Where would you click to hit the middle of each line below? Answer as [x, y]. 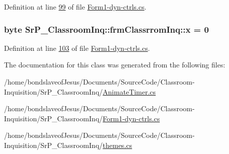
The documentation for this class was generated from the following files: [115, 65]
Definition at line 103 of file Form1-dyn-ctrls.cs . [77, 48]
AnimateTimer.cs [129, 91]
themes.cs [118, 145]
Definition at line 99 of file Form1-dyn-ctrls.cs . [75, 7]
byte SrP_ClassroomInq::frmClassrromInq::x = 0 [106, 29]
